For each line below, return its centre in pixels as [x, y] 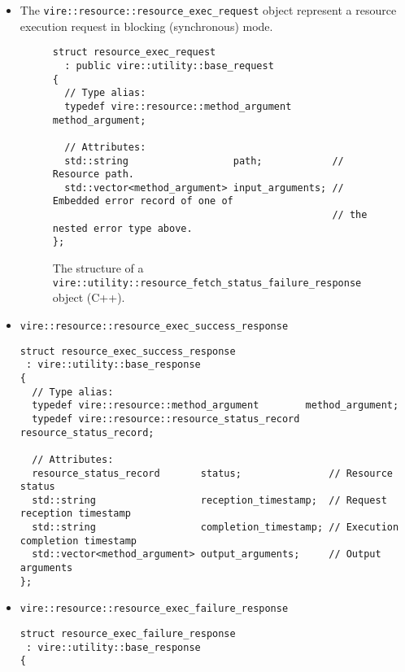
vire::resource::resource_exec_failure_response [154, 609]
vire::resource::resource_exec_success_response [154, 326]
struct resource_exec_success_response [128, 351]
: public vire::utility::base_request [169, 65]
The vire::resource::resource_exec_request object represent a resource [208, 10]
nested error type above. [122, 228]
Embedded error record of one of [143, 201]
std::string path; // [204, 161]
